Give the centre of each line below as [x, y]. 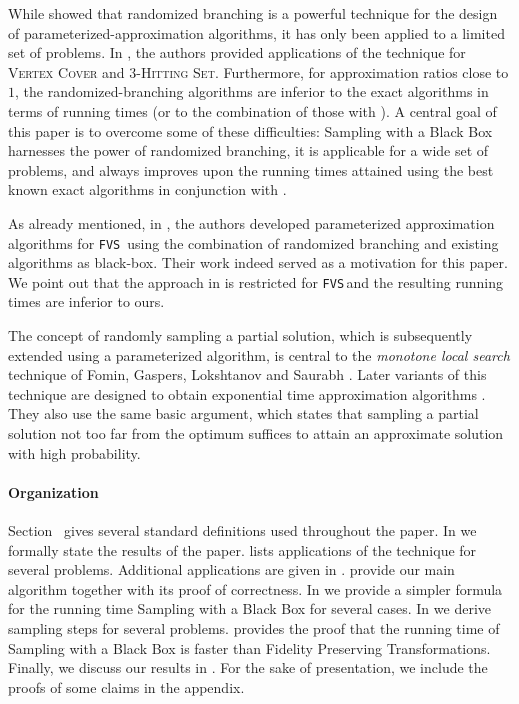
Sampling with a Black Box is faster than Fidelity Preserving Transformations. [249, 647]
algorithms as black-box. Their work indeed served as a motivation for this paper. [258, 262]
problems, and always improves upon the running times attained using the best [251, 169]
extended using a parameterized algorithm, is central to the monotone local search [259, 354]
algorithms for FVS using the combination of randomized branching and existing [253, 242]
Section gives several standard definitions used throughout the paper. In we [242, 529]
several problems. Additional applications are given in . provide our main [231, 569]
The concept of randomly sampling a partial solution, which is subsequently [240, 335]
